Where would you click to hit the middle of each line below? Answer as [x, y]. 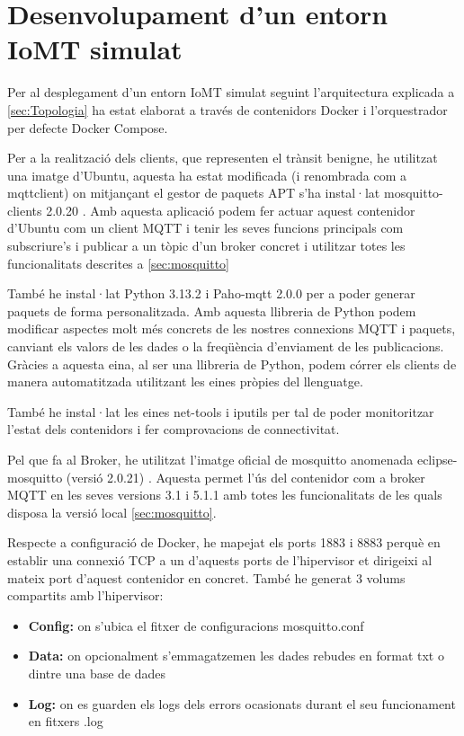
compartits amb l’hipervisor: [85, 595]
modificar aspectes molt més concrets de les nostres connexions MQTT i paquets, [232, 328]
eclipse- [437, 459]
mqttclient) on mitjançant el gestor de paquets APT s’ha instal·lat [194, 193]
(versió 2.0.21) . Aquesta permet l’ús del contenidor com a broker [245, 477]
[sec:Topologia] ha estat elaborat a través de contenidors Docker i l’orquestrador [228, 109]
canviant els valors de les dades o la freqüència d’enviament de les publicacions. [226, 346]
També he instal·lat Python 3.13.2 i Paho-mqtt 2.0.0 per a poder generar [211, 293]
